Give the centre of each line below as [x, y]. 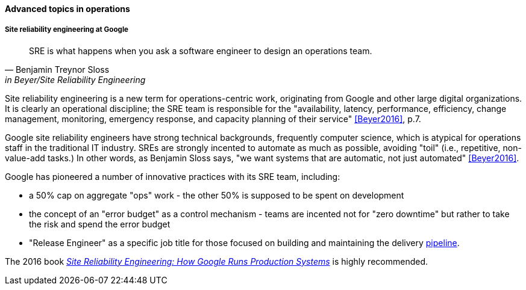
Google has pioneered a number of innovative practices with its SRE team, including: [173, 176]
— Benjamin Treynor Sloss [57, 69]
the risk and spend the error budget [100, 224]
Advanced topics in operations [67, 9]
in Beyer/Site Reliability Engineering [75, 79]
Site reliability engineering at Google [67, 30]
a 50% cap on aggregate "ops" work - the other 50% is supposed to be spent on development [217, 195]
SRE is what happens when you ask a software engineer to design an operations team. [201, 51]
